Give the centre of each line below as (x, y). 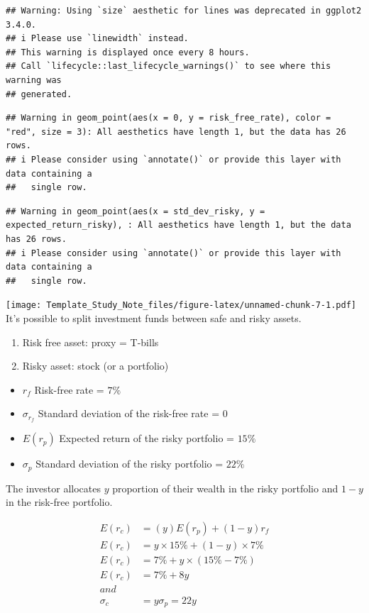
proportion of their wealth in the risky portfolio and (225, 488)
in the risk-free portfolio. (59, 502)
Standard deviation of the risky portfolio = (130, 464)
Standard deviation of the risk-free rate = (129, 413)
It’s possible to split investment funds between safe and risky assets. (154, 317)
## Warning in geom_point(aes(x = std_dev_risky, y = (136, 211)
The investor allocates (53, 488)
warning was (34, 80)
